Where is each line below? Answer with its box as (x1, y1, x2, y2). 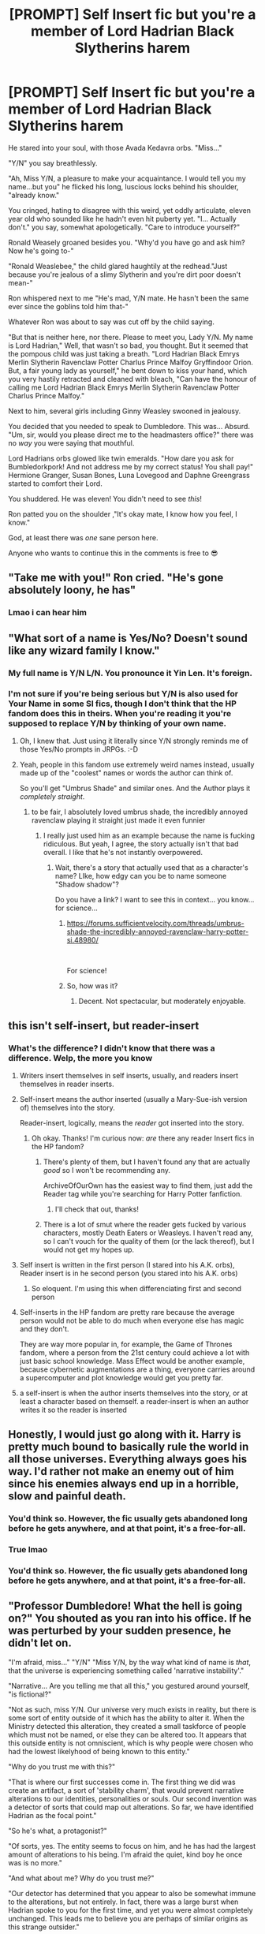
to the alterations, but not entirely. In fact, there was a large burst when (8, 1897, 239, 1906)
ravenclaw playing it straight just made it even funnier (31, 815, 206, 825)
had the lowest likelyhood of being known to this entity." (8, 1746, 191, 1756)
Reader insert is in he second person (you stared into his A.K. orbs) (19, 1268, 238, 1278)
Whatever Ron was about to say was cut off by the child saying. (8, 317, 215, 327)
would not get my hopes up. (43, 1245, 135, 1254)
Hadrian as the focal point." (8, 1810, 97, 1820)
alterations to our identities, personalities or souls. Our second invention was (8, 1794, 257, 1803)
